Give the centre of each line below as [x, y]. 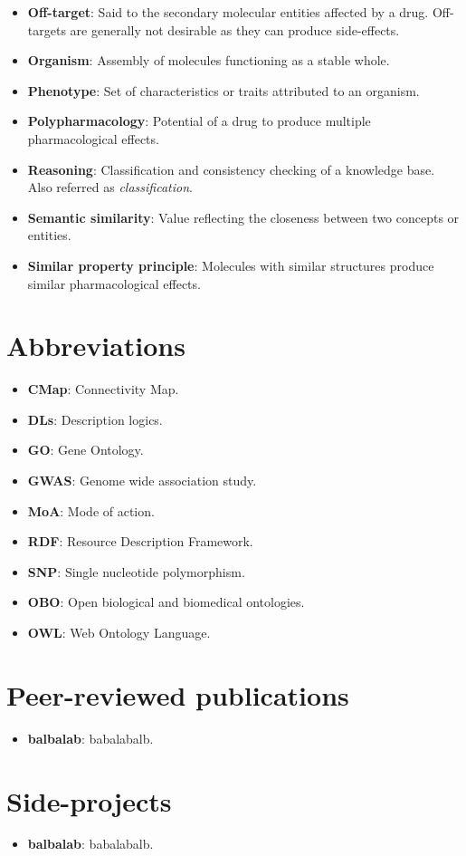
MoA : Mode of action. [91, 510]
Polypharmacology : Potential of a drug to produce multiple [199, 121]
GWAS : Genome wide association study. [142, 481]
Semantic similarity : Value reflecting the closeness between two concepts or [243, 217]
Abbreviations [96, 346]
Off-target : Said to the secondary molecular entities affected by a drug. [228, 12]
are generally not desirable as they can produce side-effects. [235, 29]
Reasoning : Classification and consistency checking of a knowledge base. [231, 169]
